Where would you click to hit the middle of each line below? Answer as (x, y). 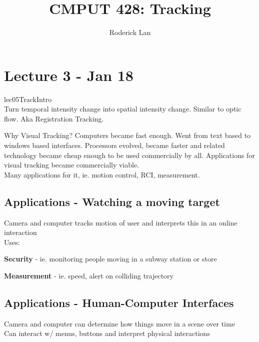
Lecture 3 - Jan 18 (69, 75)
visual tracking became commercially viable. (72, 165)
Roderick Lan (130, 32)
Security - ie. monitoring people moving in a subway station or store (110, 259)
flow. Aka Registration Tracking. (54, 118)
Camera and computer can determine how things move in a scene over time (119, 323)
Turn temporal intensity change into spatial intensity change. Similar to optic (123, 109)
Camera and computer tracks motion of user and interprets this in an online (121, 222)
